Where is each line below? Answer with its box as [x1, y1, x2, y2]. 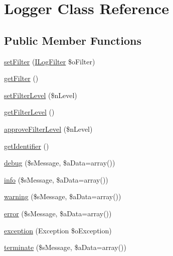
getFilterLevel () [4, 107, 55, 117]
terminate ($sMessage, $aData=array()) [4, 242, 126, 252]
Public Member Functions [4, 32, 141, 48]
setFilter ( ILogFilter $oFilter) [4, 56, 95, 66]
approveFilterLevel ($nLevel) [4, 123, 93, 134]
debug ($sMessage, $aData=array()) [4, 157, 115, 168]
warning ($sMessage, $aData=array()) [4, 191, 121, 202]
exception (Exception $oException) [4, 225, 112, 235]
